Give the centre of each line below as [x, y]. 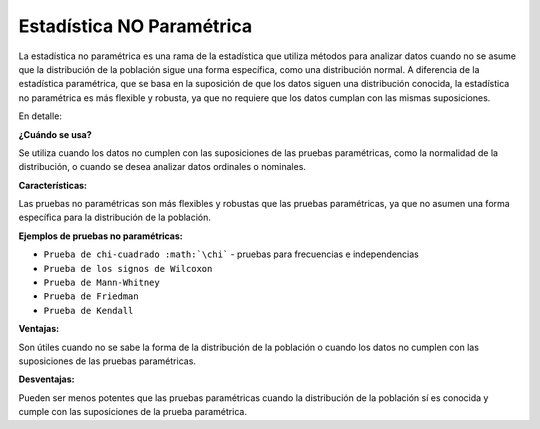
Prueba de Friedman [91, 296]
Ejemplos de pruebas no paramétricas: [101, 236]
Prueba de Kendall [88, 310]
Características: [53, 185]
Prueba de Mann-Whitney [101, 283]
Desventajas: [46, 379]
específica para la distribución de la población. [115, 217]
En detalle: [40, 116]
